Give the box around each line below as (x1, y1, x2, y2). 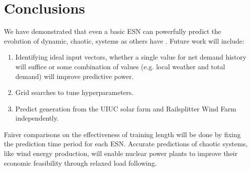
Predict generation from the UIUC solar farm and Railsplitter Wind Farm (15, 103, 236, 113)
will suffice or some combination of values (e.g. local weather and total (15, 61, 225, 71)
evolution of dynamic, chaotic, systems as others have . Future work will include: (4, 35, 245, 46)
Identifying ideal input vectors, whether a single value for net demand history (15, 52, 247, 62)
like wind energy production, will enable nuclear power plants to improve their (4, 148, 238, 158)
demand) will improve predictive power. (15, 71, 134, 81)
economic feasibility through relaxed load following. (4, 157, 157, 168)
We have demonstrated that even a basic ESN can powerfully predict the (4, 26, 221, 36)
